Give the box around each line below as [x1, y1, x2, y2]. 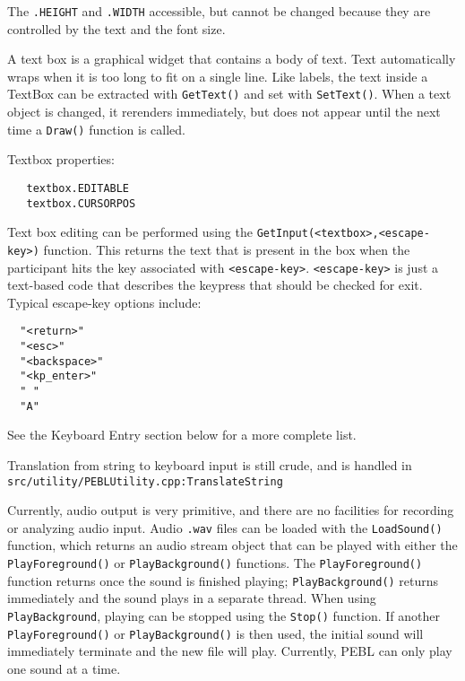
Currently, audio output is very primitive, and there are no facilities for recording [7, 501, 454, 519]
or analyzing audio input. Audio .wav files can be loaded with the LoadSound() [7, 518, 443, 537]
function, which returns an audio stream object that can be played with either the [7, 536, 458, 554]
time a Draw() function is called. [7, 119, 185, 138]
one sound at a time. [7, 659, 121, 677]
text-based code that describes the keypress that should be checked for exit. [7, 275, 423, 294]
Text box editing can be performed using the [7, 223, 253, 241]
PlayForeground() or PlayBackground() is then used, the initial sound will [7, 624, 424, 642]
